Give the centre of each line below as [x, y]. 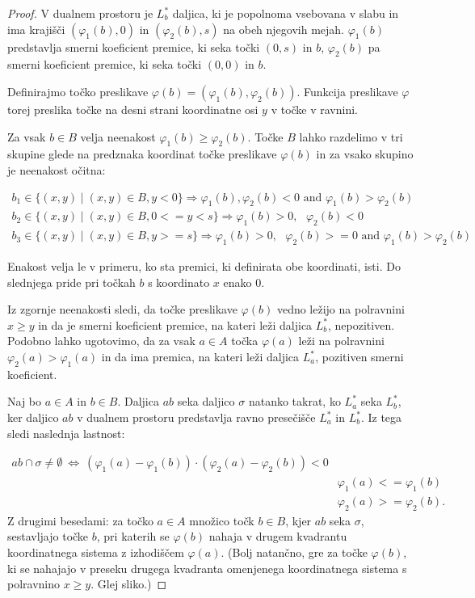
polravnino [34, 584]
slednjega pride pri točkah [71, 282]
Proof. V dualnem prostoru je [80, 13]
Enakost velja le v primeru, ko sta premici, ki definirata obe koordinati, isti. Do [204, 266]
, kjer [298, 520]
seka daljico [206, 401]
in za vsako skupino [365, 154]
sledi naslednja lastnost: [66, 433]
